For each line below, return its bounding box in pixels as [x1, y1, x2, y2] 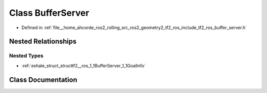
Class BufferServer [9, 7, 89, 18]
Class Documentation [9, 75, 78, 84]
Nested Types [9, 52, 44, 59]
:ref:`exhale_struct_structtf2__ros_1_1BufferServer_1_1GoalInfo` [21, 62, 146, 68]
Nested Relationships [9, 37, 77, 46]
